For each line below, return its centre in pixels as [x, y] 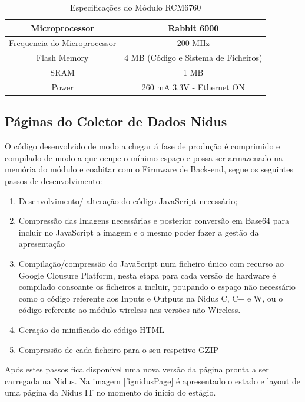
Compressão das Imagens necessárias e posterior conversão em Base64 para [154, 220]
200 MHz [193, 43]
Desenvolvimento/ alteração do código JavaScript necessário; [128, 200]
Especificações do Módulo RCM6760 [136, 7]
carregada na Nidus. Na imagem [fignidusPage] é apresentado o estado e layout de [152, 380]
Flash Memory [62, 58]
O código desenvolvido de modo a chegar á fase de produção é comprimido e [142, 146]
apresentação [42, 244]
